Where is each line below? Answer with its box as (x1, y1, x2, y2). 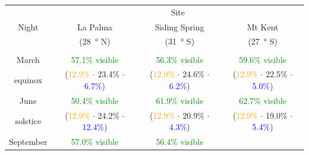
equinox (14, 74, 42, 86)
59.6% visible (239, 53, 286, 65)
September (9, 135, 48, 148)
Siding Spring (155, 20, 204, 33)
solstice (15, 115, 42, 127)
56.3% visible (156, 53, 204, 65)
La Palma (77, 20, 113, 33)
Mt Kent (247, 20, 279, 33)
